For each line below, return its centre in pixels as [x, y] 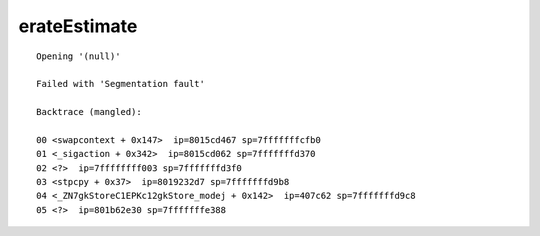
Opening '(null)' [78, 56]
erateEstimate [78, 26]
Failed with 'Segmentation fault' [120, 84]
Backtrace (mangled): [89, 112]
